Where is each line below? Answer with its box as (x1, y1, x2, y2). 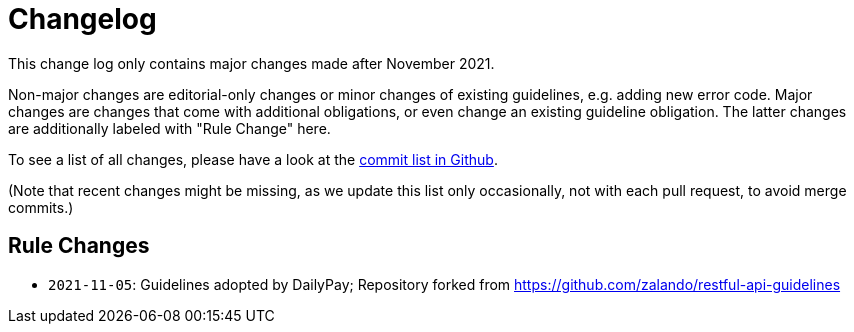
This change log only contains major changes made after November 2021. (8, 54, 495, 72)
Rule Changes (8, 233, 150, 259)
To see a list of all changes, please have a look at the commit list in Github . (8, 150, 498, 168)
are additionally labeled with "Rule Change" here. (8, 119, 331, 137)
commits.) (8, 198, 74, 216)
